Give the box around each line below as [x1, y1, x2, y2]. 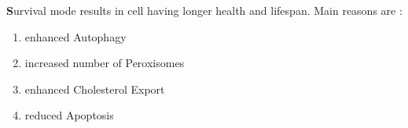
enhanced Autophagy [24, 28, 127, 44]
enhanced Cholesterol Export [24, 80, 165, 97]
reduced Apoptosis [24, 107, 114, 123]
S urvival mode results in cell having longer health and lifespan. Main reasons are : [6, 2, 402, 18]
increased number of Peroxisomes [24, 55, 185, 71]
